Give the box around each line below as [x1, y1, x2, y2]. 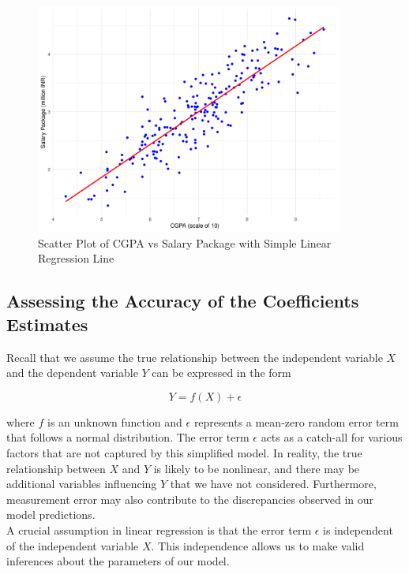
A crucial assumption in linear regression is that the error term [6, 521, 312, 538]
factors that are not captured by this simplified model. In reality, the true [6, 444, 362, 460]
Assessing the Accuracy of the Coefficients [6, 289, 359, 313]
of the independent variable [6, 537, 139, 553]
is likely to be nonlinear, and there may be [153, 460, 360, 476]
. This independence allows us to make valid [151, 537, 365, 553]
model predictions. [6, 506, 96, 523]
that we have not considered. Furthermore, [170, 475, 377, 492]
